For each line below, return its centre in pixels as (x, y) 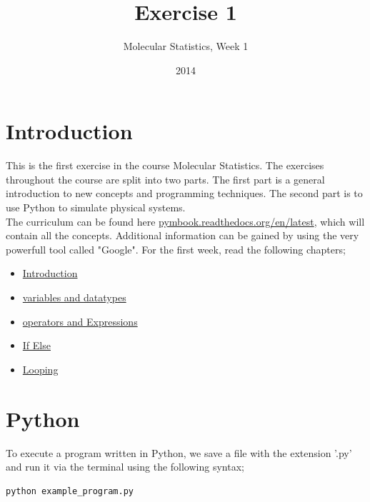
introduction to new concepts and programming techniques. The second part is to (184, 193)
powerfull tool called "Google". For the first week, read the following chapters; (176, 249)
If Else (36, 345)
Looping (40, 369)
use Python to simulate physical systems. (96, 207)
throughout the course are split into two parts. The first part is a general (165, 179)
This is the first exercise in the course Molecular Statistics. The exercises (165, 165)
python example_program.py (70, 491)
